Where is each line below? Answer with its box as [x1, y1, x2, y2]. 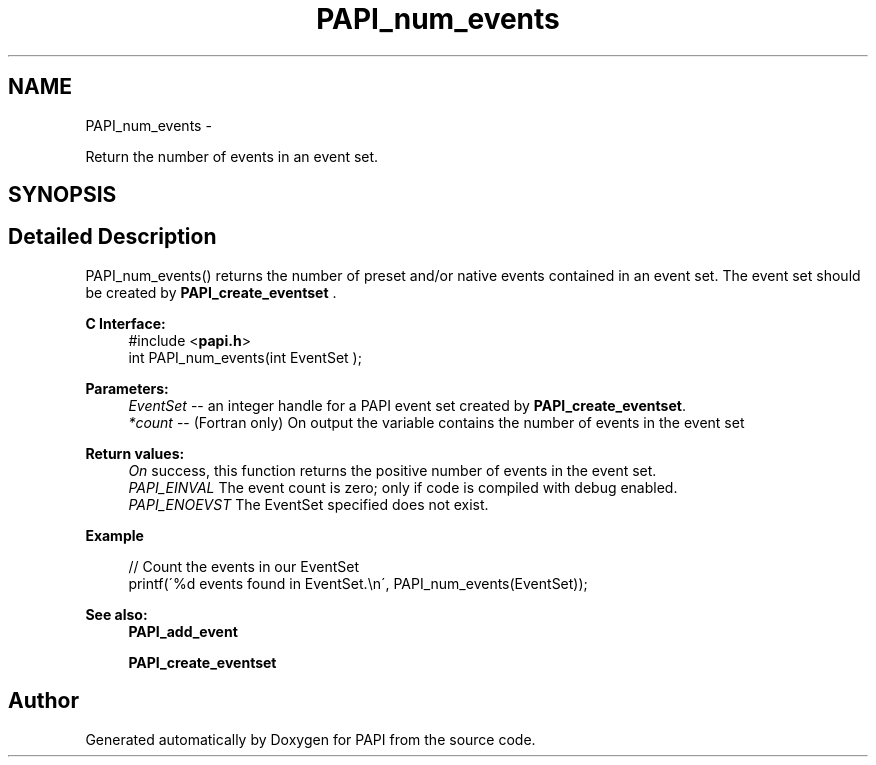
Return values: [85, 444, 185, 462]
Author [8, 688, 79, 714]
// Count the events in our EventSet [128, 557, 359, 575]
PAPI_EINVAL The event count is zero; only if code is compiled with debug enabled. [128, 478, 678, 496]
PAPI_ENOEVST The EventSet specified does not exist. [128, 495, 489, 513]
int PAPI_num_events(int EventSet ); [128, 348, 362, 366]
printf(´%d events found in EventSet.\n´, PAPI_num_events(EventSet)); [128, 574, 588, 592]
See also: [85, 605, 148, 623]
